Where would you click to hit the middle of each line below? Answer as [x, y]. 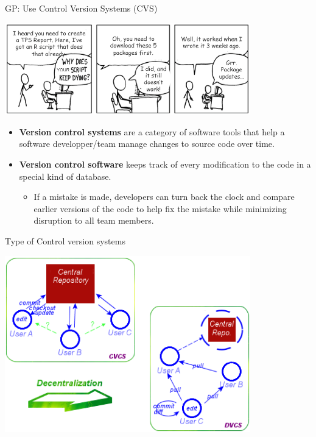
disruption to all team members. [94, 220]
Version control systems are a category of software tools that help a [152, 131]
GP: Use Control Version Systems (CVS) [81, 8]
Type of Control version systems [65, 241]
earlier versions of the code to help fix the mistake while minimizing [160, 208]
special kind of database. [65, 176]
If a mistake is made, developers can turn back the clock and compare [164, 197]
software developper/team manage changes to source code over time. [147, 144]
